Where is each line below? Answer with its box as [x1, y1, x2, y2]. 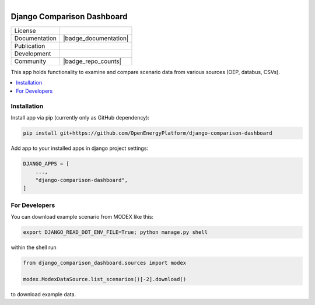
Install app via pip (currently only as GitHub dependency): [10, 114, 150, 121]
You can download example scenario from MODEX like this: [10, 213, 154, 220]
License [14, 27, 36, 35]
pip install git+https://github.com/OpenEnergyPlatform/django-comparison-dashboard [23, 130, 272, 136]
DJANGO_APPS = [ [23, 160, 70, 167]
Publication [14, 42, 45, 50]
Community [14, 57, 47, 65]
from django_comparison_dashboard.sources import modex [23, 260, 187, 266]
